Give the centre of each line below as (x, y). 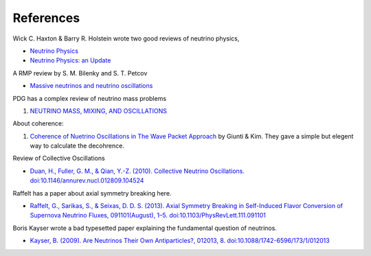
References (46, 18)
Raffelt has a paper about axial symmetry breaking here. (92, 193)
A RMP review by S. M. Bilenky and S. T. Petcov (80, 73)
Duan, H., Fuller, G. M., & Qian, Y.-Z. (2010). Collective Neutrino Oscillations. (137, 171)
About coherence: (38, 124)
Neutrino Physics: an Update (70, 60)
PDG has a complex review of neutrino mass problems (90, 98)
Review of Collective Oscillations (59, 159)
